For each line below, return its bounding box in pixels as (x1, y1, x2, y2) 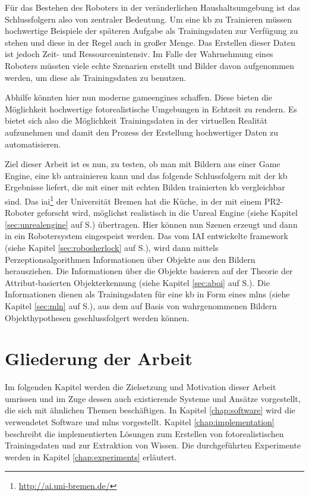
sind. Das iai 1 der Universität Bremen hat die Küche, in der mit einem (5, 193, 262, 207)
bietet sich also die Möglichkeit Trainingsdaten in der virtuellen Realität (5, 114, 267, 127)
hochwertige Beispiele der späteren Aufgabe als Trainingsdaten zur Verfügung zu (5, 24, 298, 37)
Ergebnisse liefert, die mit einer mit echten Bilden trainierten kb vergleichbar (5, 181, 285, 193)
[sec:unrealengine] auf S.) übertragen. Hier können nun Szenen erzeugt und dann (5, 218, 298, 230)
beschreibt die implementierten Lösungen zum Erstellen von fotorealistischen (5, 427, 284, 440)
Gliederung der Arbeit (5, 346, 193, 371)
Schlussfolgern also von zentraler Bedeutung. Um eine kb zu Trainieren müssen (5, 12, 292, 25)
